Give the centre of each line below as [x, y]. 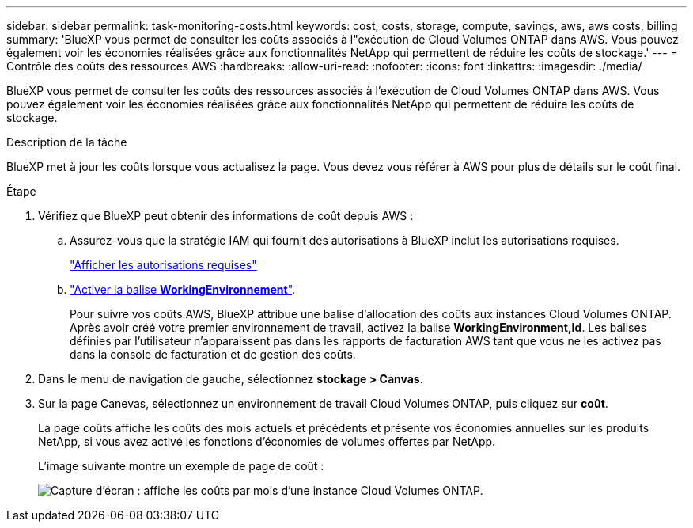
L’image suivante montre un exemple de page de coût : [181, 466]
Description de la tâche [67, 142]
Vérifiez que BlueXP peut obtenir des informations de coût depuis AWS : [226, 216]
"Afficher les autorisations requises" [163, 265]
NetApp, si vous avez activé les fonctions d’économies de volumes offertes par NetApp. [267, 441]
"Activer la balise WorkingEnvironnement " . [183, 289]
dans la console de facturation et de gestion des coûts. [213, 354]
